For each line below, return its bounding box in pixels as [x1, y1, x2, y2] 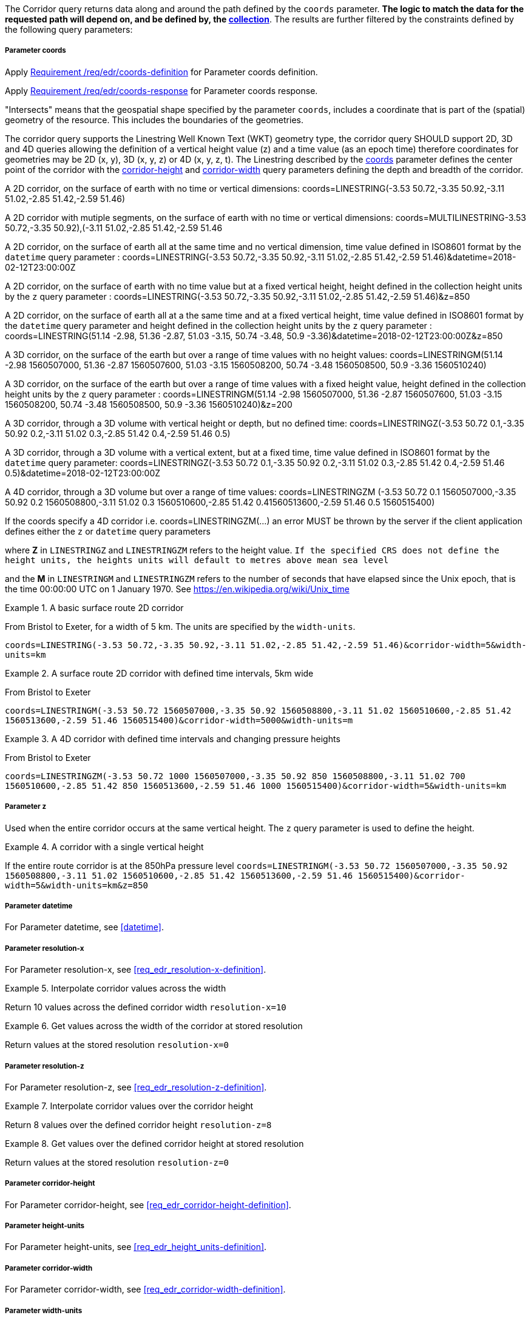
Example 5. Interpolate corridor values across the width [5, 983, 226, 994]
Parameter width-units [5, 1306, 83, 1315]
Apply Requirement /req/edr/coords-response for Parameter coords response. [5, 85, 318, 96]
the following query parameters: [5, 24, 133, 35]
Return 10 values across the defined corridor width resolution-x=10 [5, 1002, 286, 1013]
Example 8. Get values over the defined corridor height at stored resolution [5, 1138, 304, 1149]
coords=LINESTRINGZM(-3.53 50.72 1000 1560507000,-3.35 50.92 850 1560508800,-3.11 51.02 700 [5, 771, 465, 781]
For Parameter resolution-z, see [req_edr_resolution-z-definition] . [5, 1081, 267, 1092]
